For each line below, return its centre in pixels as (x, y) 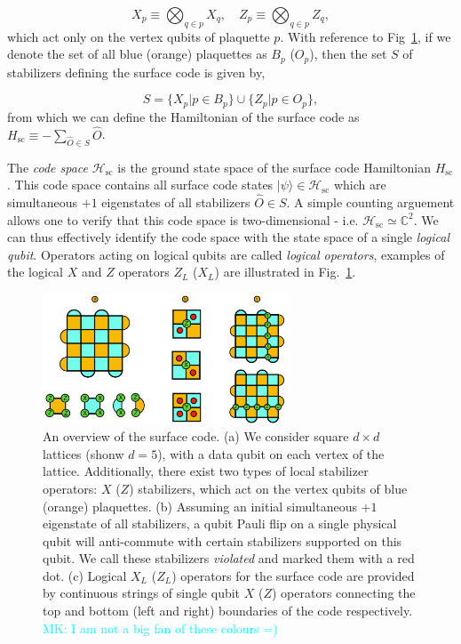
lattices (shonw (83, 453)
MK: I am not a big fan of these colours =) (160, 628)
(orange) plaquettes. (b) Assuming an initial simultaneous (200, 506)
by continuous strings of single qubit (142, 593)
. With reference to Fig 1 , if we (366, 36)
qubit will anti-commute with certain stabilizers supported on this (223, 540)
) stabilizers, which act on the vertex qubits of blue (268, 488)
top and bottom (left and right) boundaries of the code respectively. (228, 611)
